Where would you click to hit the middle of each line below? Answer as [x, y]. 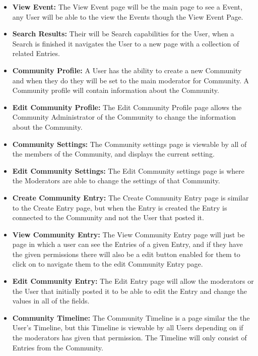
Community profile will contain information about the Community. [116, 90]
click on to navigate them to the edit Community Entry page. [108, 264]
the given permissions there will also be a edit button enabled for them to [126, 254]
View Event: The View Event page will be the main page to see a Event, [127, 7]
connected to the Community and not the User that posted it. [108, 217]
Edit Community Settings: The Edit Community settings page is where [128, 170]
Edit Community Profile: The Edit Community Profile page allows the [127, 107]
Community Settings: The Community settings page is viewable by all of [130, 144]
